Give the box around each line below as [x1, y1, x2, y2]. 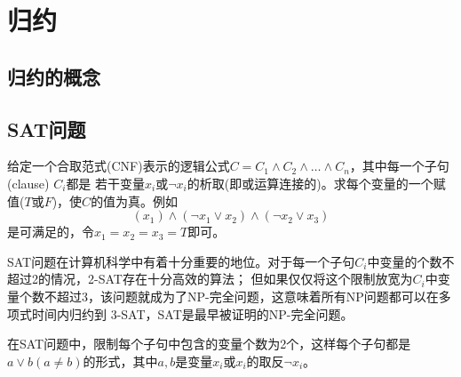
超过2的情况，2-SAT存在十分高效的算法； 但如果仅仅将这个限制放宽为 [7, 269, 413, 288]
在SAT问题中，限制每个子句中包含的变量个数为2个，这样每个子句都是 [7, 334, 411, 353]
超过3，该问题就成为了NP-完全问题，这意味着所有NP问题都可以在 [56, 286, 439, 305]
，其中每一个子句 [349, 156, 449, 175]
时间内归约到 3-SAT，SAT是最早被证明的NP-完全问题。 [31, 304, 354, 323]
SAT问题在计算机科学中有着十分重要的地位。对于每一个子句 [7, 252, 355, 270]
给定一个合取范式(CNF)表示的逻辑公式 [7, 156, 230, 175]
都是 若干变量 [66, 173, 146, 192]
